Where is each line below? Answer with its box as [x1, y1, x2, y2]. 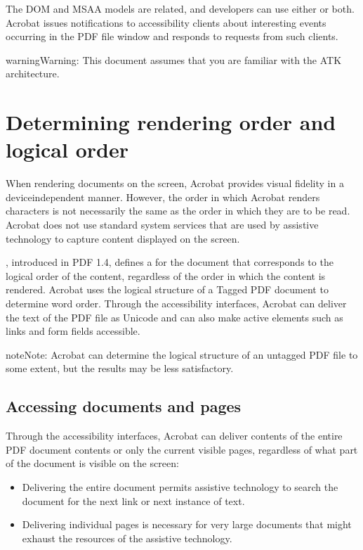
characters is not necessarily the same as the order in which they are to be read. [6, 203, 350, 218]
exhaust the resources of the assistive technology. [22, 530, 232, 545]
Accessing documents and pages [6, 395, 242, 417]
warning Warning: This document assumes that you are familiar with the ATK [6, 52, 342, 67]
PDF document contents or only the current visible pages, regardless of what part [6, 442, 358, 456]
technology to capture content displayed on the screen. [6, 231, 240, 245]
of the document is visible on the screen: [6, 456, 179, 471]
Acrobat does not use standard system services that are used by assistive [6, 217, 319, 232]
